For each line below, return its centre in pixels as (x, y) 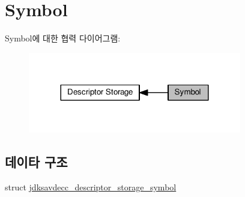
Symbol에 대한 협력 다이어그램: (63, 38)
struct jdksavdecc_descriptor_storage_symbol (91, 187)
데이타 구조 (36, 162)
